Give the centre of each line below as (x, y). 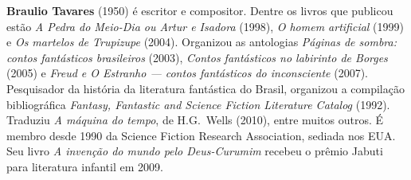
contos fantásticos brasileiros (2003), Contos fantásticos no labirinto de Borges (197, 57)
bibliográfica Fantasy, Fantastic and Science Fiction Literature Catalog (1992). (198, 104)
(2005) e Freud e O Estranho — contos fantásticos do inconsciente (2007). (187, 73)
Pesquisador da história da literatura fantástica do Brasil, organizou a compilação (205, 88)
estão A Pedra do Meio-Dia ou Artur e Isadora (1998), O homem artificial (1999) (205, 26)
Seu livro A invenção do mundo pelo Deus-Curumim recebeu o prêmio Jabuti (195, 151)
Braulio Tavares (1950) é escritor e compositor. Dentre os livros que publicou (200, 10)
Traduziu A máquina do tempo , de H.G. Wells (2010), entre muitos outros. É (195, 120)
